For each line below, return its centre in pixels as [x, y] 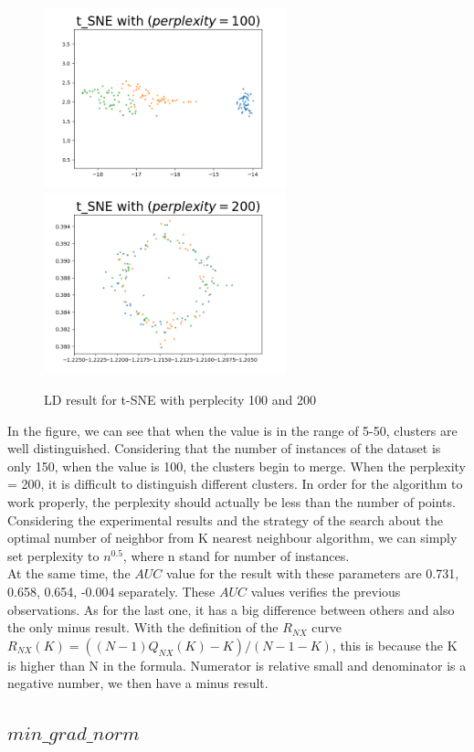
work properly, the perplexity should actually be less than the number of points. [232, 502]
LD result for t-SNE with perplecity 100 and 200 [180, 400]
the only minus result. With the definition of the [143, 627]
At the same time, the [69, 573]
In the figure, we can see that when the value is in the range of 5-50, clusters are [232, 430]
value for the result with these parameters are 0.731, [313, 573]
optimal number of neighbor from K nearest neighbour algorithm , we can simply [232, 538]
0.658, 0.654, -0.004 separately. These [111, 591]
